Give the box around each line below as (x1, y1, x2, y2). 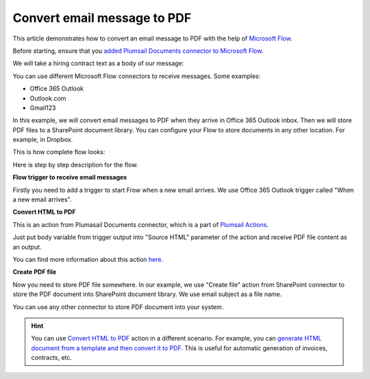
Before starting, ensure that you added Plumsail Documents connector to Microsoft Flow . (12, 47, 264, 55)
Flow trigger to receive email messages (12, 173, 127, 182)
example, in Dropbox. (12, 136, 73, 144)
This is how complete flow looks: (12, 148, 106, 156)
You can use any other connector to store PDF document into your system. (12, 302, 224, 311)
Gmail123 (29, 103, 56, 112)
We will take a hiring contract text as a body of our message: (12, 59, 184, 68)
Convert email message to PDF (12, 10, 192, 25)
